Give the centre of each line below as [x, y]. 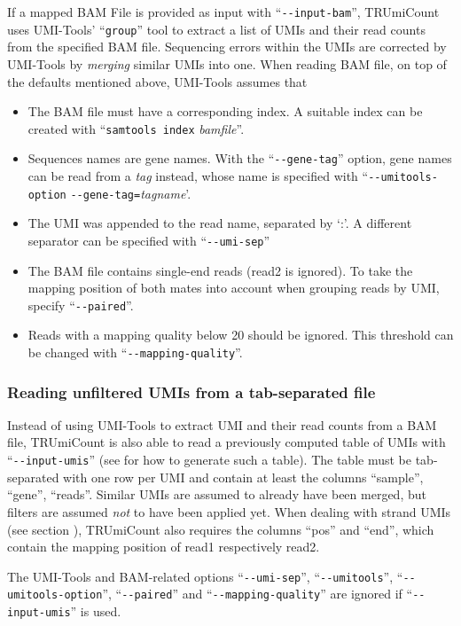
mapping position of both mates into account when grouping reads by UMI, [234, 288]
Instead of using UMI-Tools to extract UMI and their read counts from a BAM [222, 424]
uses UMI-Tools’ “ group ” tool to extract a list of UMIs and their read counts [216, 29]
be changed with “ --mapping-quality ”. [135, 352]
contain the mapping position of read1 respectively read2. [164, 547]
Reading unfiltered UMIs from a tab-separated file [191, 391]
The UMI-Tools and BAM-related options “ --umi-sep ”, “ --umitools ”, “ [205, 576]
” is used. [96, 611]
